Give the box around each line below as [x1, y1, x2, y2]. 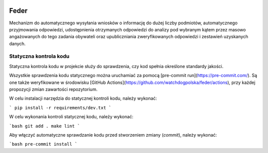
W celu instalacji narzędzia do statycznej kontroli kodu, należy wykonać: [9, 95, 157, 101]
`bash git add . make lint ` [9, 123, 80, 129]
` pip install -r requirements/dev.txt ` [9, 105, 112, 110]
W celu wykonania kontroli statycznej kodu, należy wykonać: [9, 114, 134, 120]
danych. [9, 40, 26, 47]
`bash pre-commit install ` [9, 142, 78, 147]
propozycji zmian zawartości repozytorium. [9, 86, 98, 92]
